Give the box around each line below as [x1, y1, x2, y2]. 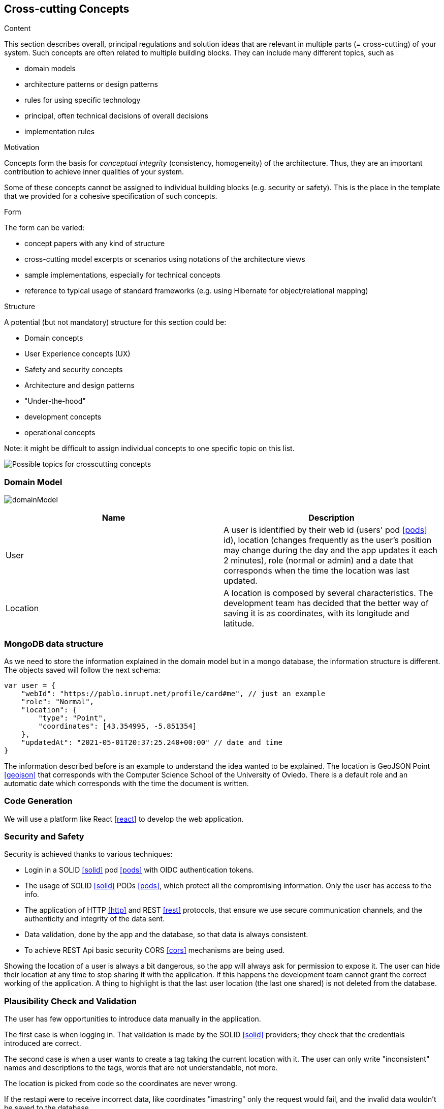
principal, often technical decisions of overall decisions [24, 111, 208, 121]
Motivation [4, 143, 40, 152]
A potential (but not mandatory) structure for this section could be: [4, 318, 227, 327]
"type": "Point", [38, 713, 107, 722]
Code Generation [4, 796, 73, 806]
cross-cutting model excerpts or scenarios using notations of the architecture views [24, 255, 305, 264]
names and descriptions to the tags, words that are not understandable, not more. [4, 1063, 278, 1072]
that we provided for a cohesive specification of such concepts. [4, 192, 217, 201]
